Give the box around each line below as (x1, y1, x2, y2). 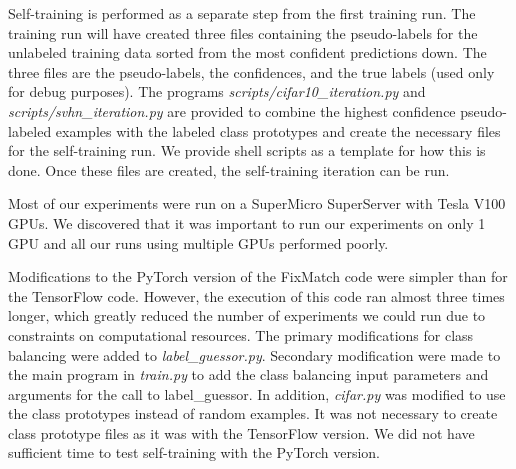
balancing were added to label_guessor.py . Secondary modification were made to (8, 344, 501, 365)
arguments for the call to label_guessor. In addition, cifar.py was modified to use (8, 383, 506, 404)
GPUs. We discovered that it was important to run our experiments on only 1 (8, 212, 486, 233)
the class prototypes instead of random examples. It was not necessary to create (8, 403, 498, 424)
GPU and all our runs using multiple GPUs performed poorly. (8, 232, 389, 253)
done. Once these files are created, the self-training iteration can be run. (8, 159, 450, 180)
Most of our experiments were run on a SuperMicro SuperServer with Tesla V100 (8, 193, 506, 214)
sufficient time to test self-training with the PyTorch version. (8, 442, 380, 463)
